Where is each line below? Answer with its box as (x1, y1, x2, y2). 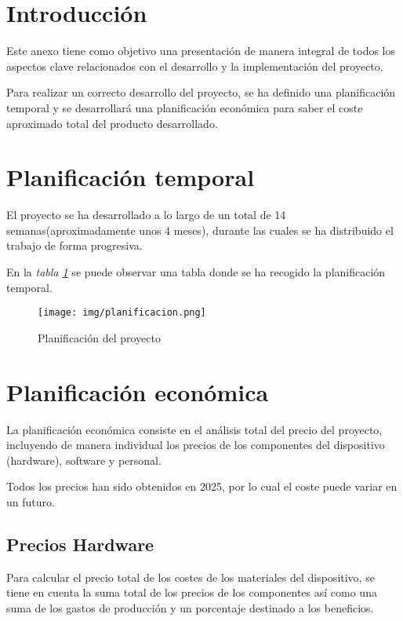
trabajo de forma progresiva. (6, 237, 143, 254)
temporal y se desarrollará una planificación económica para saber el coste (6, 99, 363, 115)
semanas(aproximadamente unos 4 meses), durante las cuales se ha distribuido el (6, 221, 394, 238)
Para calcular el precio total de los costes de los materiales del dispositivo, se (6, 568, 375, 585)
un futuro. (6, 493, 55, 510)
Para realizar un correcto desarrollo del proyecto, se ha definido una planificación (6, 84, 396, 100)
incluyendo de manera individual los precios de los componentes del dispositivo (6, 437, 385, 453)
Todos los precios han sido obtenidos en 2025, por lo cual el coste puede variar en (6, 478, 398, 495)
